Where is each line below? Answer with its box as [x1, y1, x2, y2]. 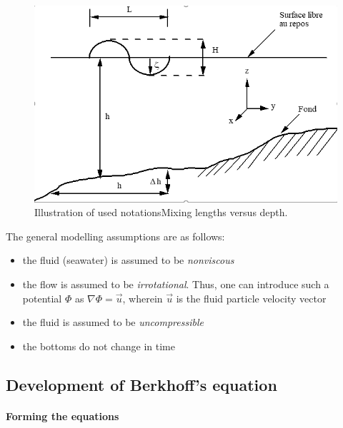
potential [22, 290, 62, 305]
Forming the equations [6, 408, 119, 423]
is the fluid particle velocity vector [176, 290, 327, 305]
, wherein [122, 290, 163, 305]
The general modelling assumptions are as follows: [6, 228, 225, 243]
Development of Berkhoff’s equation [6, 373, 277, 395]
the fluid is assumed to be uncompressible [22, 315, 204, 330]
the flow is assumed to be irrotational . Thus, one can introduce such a [22, 276, 329, 291]
